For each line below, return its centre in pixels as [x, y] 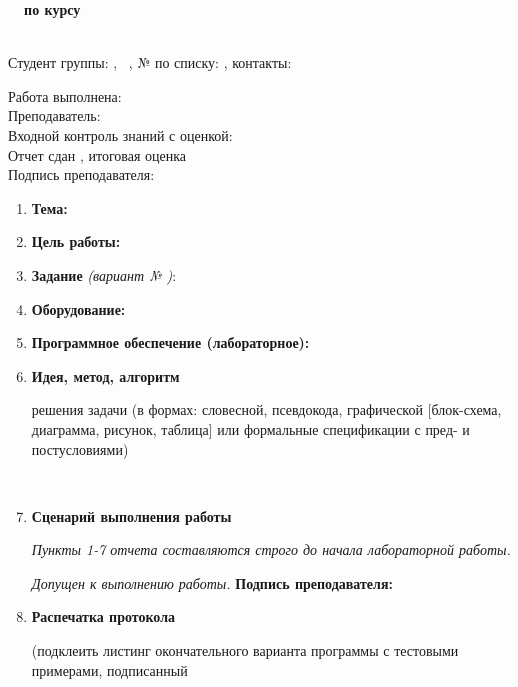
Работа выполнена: [65, 95]
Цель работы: [76, 241]
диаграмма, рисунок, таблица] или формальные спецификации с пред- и [250, 428]
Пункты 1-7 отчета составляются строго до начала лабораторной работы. [271, 549]
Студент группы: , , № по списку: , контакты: [150, 62]
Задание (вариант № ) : [104, 274]
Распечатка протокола [103, 616]
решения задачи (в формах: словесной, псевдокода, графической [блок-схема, [266, 409]
